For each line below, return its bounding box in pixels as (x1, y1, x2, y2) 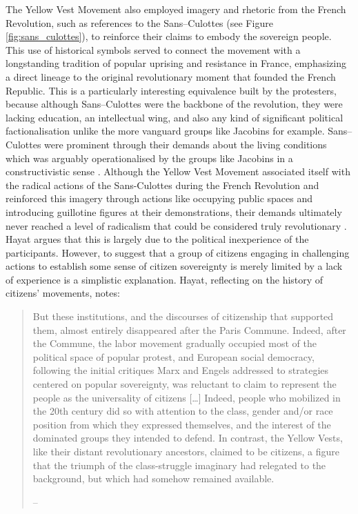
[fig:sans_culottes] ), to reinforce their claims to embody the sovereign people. (6, 29, 332, 43)
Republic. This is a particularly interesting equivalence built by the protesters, (6, 83, 337, 97)
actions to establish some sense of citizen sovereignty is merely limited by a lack (6, 259, 343, 273)
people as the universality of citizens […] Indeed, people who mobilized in (32, 390, 341, 404)
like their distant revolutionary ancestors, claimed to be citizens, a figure (32, 444, 340, 458)
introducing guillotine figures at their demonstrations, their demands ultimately (6, 204, 342, 219)
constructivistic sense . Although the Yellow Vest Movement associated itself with (6, 164, 350, 179)
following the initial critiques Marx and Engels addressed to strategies (32, 363, 329, 377)
